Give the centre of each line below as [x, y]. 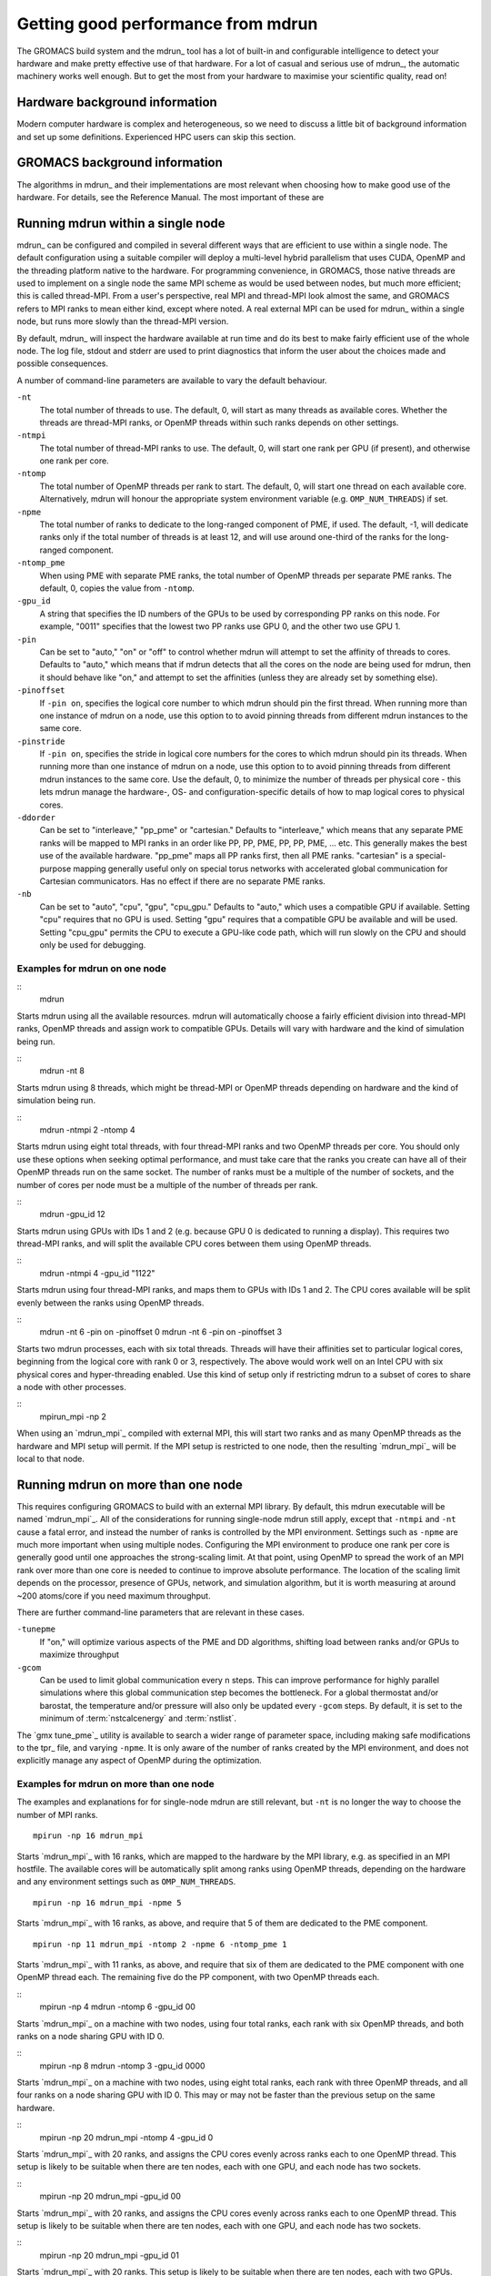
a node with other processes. [71, 1387]
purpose [55, 869]
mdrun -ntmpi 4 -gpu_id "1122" [97, 1273]
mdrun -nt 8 [62, 1071]
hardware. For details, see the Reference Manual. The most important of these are [170, 197]
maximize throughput [80, 1655]
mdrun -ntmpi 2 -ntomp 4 [87, 1130]
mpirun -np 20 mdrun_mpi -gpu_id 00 [110, 2196]
